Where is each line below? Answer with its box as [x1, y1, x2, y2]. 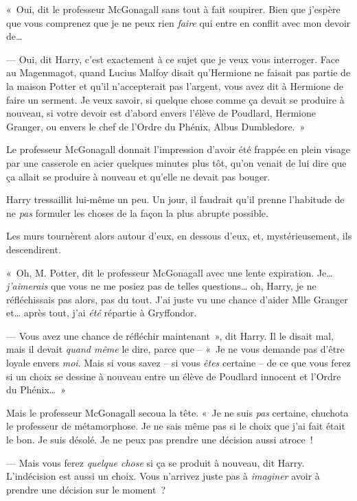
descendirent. [6, 242, 61, 256]
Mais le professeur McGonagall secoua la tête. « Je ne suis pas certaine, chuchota [6, 405, 349, 419]
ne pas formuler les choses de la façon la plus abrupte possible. [6, 205, 268, 220]
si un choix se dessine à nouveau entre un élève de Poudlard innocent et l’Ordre [6, 369, 341, 383]
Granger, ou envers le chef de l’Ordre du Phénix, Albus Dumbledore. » [6, 119, 306, 133]
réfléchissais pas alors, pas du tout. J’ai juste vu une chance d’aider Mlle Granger [6, 292, 348, 306]
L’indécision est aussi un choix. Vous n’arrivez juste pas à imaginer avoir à [6, 469, 320, 483]
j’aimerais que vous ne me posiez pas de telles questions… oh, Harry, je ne [6, 279, 316, 293]
